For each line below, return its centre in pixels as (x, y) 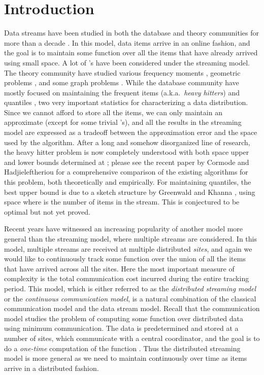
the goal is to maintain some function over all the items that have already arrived (131, 53)
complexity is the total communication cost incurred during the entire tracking (127, 278)
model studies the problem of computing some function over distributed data (124, 318)
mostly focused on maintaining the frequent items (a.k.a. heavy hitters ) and (122, 92)
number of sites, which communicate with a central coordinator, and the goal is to (132, 338)
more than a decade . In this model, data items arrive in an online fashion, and (127, 42)
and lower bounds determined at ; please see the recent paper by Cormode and (127, 162)
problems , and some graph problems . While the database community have (122, 82)
